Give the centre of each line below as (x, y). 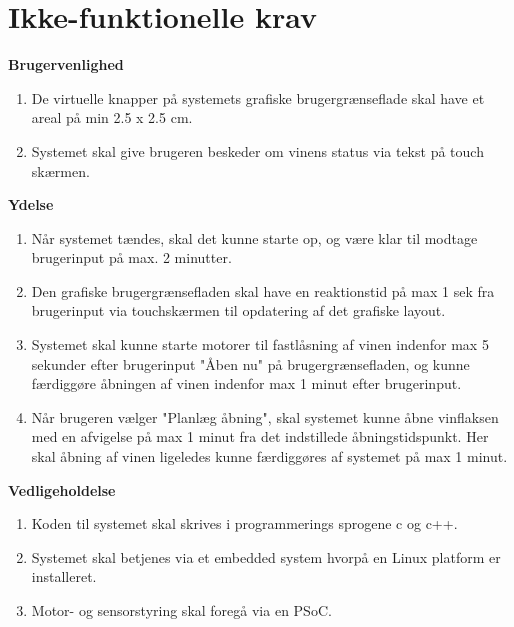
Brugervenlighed (66, 64)
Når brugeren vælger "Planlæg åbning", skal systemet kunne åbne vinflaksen (265, 416)
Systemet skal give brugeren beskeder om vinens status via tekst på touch (257, 150)
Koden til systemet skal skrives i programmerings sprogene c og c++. (244, 523)
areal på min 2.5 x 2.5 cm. (112, 117)
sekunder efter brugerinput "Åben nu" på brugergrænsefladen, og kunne (250, 363)
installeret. (64, 576)
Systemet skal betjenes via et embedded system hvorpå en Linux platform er (266, 556)
